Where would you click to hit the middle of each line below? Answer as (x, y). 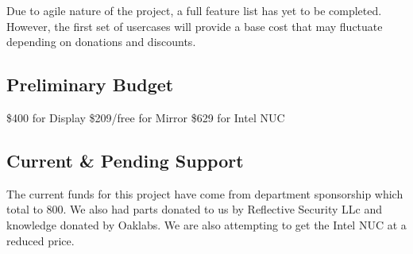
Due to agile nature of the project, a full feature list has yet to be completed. (194, 10)
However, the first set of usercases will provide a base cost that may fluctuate (195, 26)
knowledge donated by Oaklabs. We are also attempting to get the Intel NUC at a (206, 224)
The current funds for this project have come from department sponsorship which (205, 193)
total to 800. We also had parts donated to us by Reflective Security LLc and (194, 209)
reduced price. (41, 240)
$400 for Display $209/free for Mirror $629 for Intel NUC (146, 117)
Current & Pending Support (125, 160)
